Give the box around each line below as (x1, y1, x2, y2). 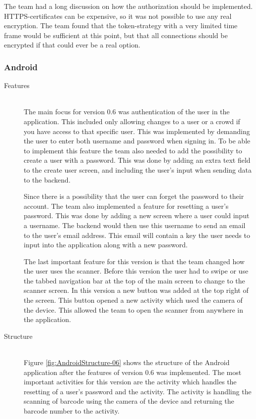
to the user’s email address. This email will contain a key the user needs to (24, 230, 250, 240)
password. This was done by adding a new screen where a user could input (24, 210, 250, 221)
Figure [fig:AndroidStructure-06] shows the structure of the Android (24, 357, 230, 368)
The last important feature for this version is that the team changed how (24, 256, 245, 266)
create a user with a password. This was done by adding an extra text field (24, 155, 251, 165)
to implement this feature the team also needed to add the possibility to (24, 145, 242, 155)
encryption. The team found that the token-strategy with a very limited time (4, 20, 238, 31)
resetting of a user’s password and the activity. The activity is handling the (24, 386, 252, 396)
